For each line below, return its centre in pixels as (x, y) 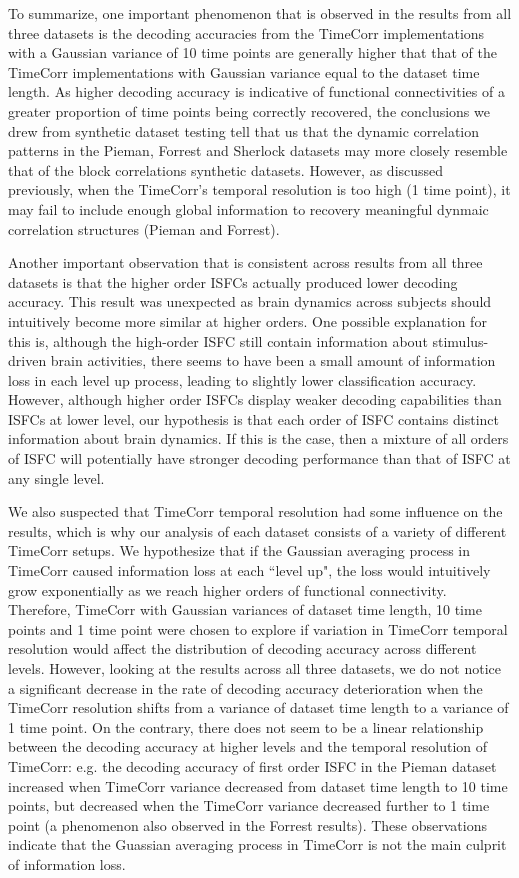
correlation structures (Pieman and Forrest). (144, 228)
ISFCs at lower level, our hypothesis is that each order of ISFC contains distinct (253, 418)
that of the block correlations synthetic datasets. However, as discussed (226, 169)
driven (27, 360)
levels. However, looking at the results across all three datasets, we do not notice (254, 668)
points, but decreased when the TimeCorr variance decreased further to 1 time (249, 805)
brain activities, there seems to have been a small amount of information (273, 360)
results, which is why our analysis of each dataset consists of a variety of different (257, 530)
